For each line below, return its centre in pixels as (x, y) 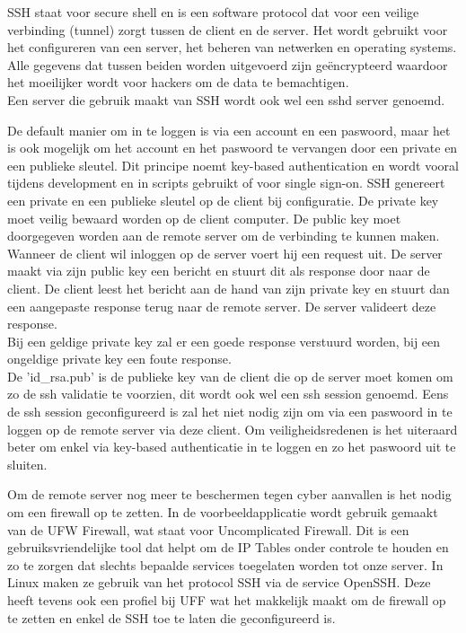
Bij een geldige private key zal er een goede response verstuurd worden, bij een (224, 341)
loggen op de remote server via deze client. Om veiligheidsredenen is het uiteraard (233, 429)
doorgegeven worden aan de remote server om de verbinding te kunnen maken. (224, 236)
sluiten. (27, 464)
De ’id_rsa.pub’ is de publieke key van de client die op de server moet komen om (230, 376)
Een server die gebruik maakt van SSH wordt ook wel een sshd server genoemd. (226, 99)
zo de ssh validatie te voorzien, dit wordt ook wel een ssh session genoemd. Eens (228, 394)
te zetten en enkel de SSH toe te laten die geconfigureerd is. (171, 617)
